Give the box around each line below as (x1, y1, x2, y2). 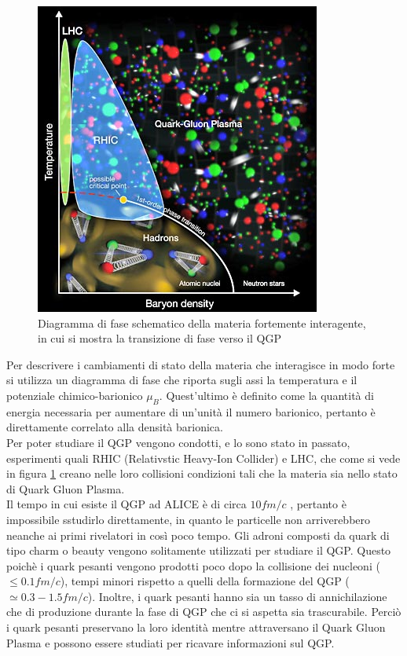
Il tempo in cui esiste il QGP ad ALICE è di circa (6, 496, 247, 512)
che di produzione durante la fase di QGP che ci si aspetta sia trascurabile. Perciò (6, 603, 401, 620)
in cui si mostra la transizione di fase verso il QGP (38, 330, 281, 346)
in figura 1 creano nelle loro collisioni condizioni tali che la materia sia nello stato (6, 465, 398, 482)
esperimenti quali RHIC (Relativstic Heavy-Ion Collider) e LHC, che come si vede (6, 449, 401, 466)
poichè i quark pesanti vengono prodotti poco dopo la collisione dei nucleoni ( (6, 557, 380, 574)
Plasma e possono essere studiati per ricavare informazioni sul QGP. (6, 634, 335, 651)
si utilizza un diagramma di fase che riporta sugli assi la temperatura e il (6, 372, 357, 388)
